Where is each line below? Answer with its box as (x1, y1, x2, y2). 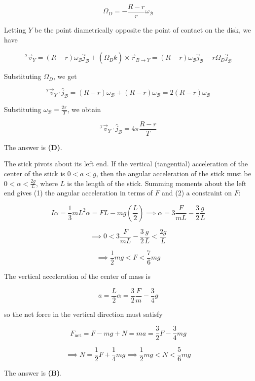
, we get (53, 71, 77, 81)
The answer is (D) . (4, 142, 63, 152)
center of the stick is (4, 168, 65, 178)
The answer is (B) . (4, 368, 62, 378)
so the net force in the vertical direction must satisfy (4, 308, 163, 319)
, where (36, 178, 58, 188)
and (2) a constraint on (161, 188, 232, 198)
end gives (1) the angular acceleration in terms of (4, 188, 153, 198)
